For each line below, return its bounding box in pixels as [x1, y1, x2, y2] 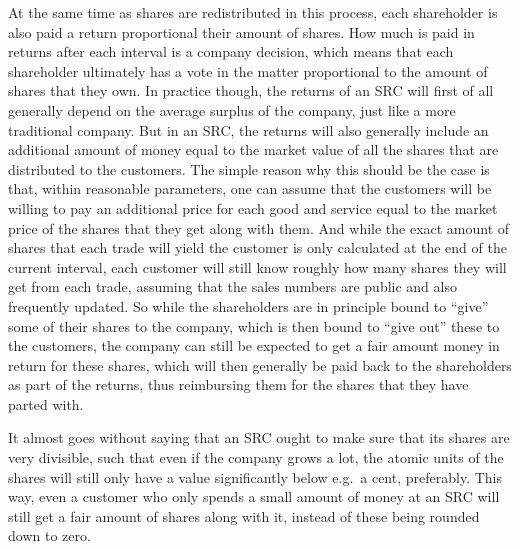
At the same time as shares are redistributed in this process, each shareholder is [8, 2, 498, 22]
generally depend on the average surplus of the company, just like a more [8, 99, 456, 120]
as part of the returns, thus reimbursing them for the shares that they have [8, 374, 469, 395]
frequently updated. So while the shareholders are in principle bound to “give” [8, 295, 489, 316]
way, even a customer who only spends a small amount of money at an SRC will [8, 486, 500, 507]
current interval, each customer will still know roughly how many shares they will [8, 256, 507, 277]
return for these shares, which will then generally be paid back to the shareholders [8, 354, 512, 375]
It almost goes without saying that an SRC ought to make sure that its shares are [8, 427, 510, 448]
